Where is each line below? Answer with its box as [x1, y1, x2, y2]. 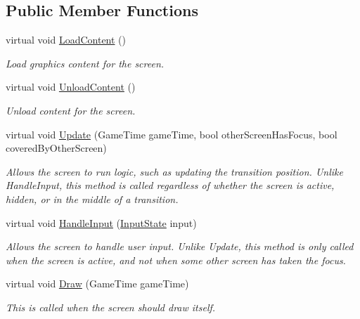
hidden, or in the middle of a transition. [6, 191, 179, 206]
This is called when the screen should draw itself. [6, 299, 216, 314]
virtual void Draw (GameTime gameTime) [6, 276, 189, 291]
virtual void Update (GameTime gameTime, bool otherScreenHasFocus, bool [6, 126, 337, 141]
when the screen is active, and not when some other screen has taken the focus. [6, 252, 346, 267]
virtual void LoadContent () [6, 32, 127, 47]
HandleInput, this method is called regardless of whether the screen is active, [6, 178, 335, 193]
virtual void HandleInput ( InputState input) [6, 215, 197, 230]
